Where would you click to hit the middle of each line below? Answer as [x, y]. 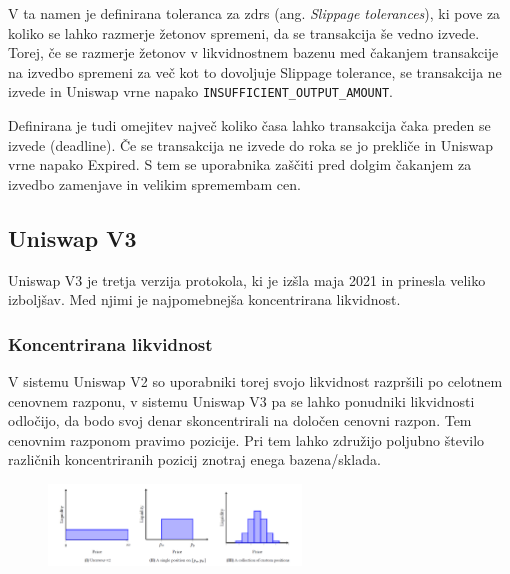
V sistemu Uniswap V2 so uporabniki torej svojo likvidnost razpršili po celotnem [255, 381]
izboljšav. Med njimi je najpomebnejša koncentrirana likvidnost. [204, 299]
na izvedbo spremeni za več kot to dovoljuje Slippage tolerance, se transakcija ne [255, 71]
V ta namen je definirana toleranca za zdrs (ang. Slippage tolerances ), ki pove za [254, 13]
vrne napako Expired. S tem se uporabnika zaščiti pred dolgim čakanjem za [240, 164]
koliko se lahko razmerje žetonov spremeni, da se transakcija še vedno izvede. [244, 32]
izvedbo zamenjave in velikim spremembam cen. [154, 183]
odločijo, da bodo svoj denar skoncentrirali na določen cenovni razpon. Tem [240, 420]
